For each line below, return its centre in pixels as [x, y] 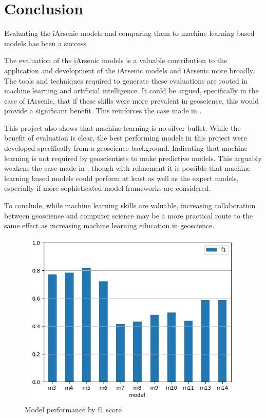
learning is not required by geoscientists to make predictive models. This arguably [133, 158]
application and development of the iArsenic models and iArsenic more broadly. [129, 70]
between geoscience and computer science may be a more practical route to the [128, 215]
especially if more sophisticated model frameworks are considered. [108, 188]
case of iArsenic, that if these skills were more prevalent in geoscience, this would [132, 100]
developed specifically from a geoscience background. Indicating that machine [126, 148]
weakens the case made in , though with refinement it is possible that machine [127, 168]
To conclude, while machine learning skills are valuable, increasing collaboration [130, 205]
